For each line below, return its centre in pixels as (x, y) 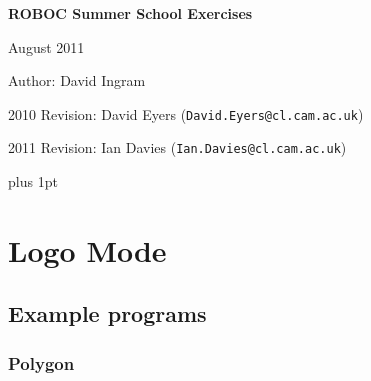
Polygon (41, 362)
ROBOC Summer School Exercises (130, 13)
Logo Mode (87, 249)
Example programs (107, 313)
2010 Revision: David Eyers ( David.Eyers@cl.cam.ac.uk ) (186, 113)
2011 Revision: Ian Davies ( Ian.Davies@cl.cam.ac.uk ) (177, 147)
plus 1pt (33, 181)
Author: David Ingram (77, 80)
